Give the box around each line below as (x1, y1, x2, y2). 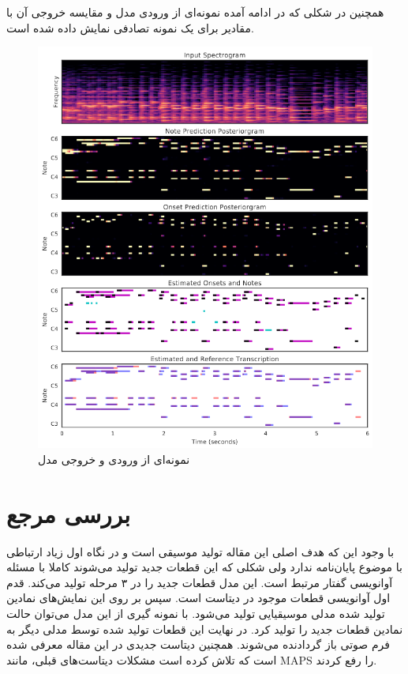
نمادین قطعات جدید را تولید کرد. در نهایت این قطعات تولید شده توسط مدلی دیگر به (6, 620, 403, 637)
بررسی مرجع (6, 497, 130, 529)
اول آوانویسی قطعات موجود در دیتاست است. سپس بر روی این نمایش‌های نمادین (6, 589, 391, 606)
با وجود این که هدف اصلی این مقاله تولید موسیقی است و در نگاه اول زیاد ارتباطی (6, 543, 395, 559)
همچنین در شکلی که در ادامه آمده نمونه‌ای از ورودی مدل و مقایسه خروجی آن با (6, 4, 384, 20)
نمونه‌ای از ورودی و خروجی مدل (38, 450, 190, 467)
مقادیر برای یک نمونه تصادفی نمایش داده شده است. (6, 19, 254, 36)
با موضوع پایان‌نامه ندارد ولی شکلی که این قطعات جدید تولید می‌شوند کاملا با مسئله (6, 559, 402, 575)
